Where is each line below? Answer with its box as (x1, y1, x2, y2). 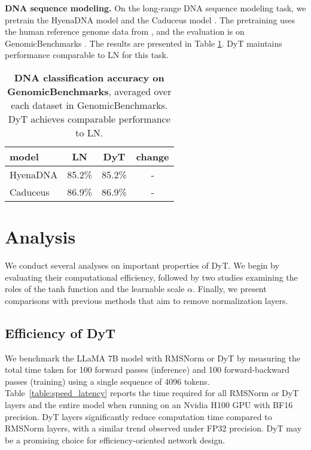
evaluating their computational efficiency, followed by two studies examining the (5, 270, 298, 283)
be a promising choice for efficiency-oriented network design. (5, 433, 225, 446)
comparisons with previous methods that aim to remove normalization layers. (5, 294, 288, 306)
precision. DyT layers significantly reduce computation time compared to (5, 410, 272, 422)
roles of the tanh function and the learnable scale (5, 282, 185, 295)
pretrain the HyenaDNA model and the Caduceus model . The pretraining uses (5, 13, 295, 26)
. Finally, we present (193, 282, 267, 295)
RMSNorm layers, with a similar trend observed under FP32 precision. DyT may (5, 422, 302, 434)
